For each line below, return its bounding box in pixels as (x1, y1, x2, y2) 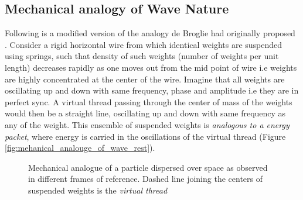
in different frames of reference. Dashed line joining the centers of (28, 173, 263, 185)
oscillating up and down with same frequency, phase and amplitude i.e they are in (5, 84, 299, 96)
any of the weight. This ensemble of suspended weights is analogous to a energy (5, 118, 290, 130)
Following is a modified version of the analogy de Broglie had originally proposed (5, 27, 295, 39)
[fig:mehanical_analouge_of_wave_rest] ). (5, 142, 155, 154)
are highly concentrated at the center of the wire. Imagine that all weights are (5, 73, 285, 85)
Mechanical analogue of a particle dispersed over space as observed (28, 161, 268, 173)
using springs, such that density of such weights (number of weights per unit (5, 50, 279, 62)
